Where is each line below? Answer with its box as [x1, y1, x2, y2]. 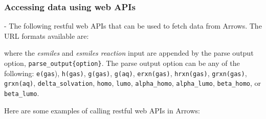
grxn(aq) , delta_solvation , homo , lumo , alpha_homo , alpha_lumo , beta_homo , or [4, 78, 261, 88]
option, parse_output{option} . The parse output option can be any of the [4, 58, 240, 68]
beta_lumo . [4, 87, 39, 98]
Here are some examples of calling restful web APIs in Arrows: [4, 105, 200, 115]
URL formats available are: [4, 30, 89, 41]
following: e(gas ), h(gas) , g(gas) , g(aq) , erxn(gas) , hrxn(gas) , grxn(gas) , [4, 67, 247, 78]
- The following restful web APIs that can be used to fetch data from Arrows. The [4, 20, 262, 31]
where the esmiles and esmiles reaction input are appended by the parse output [4, 47, 254, 58]
